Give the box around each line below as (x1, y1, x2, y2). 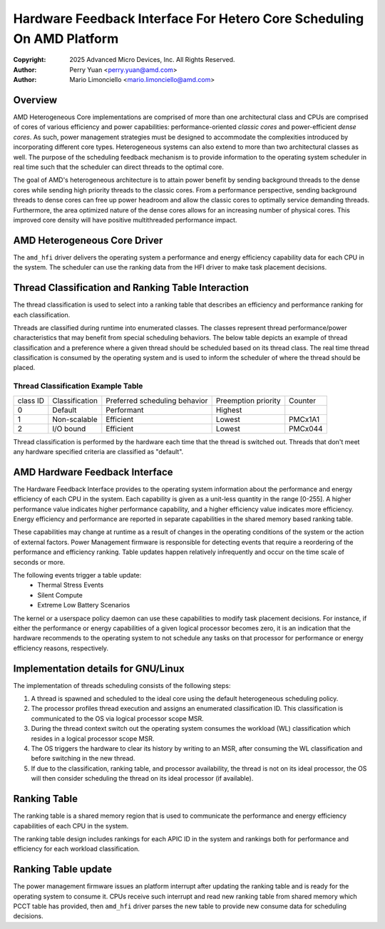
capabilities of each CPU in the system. (13, 821, 129, 830)
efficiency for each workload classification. (13, 845, 140, 853)
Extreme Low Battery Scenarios (37, 601, 130, 610)
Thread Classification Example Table (13, 381, 143, 391)
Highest (215, 405, 242, 415)
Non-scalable (52, 414, 98, 424)
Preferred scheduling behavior (106, 396, 208, 406)
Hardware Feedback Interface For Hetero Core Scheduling (13, 11, 364, 26)
